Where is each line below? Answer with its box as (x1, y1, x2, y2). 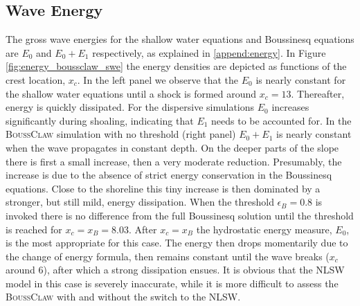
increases (271, 100, 309, 114)
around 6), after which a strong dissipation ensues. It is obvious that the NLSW (6, 262, 345, 277)
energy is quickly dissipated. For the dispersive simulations (6, 100, 255, 114)
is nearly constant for (255, 72, 346, 87)
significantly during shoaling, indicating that (6, 113, 194, 127)
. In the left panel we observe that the (77, 72, 239, 87)
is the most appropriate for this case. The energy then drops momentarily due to (6, 235, 348, 250)
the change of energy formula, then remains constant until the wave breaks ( (6, 249, 330, 263)
